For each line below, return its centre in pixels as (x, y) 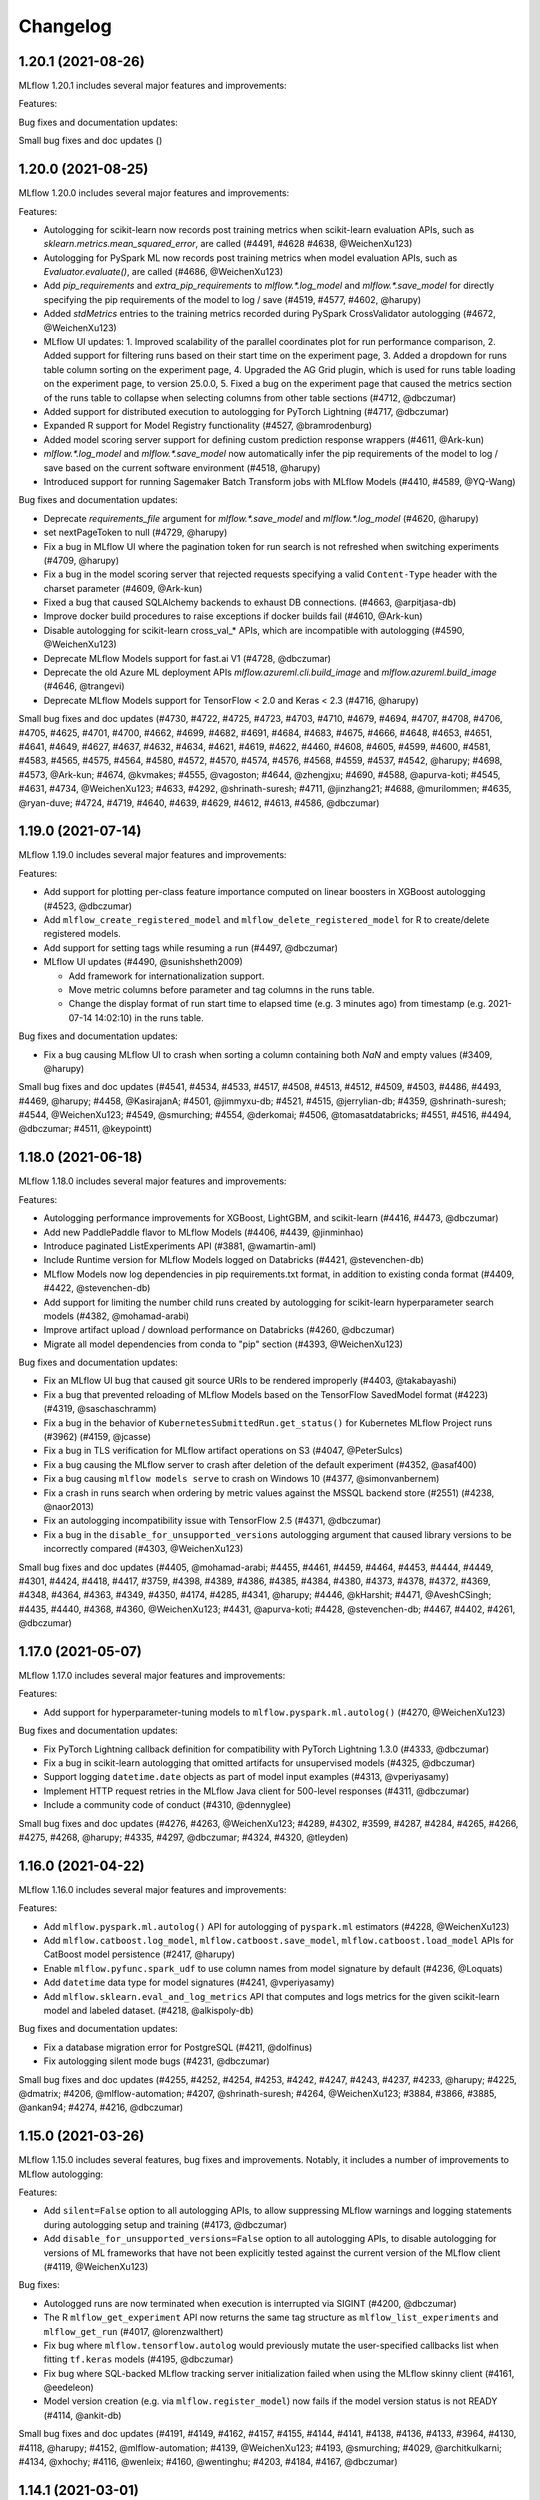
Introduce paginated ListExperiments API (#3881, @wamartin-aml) (180, 1246)
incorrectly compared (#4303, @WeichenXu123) (143, 1549)
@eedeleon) (68, 2387)
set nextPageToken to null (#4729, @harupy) (135, 532)
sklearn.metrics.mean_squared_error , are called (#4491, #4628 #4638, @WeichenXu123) (228, 244)
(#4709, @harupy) (81, 560)
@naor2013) (69, 1506)
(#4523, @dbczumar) (88, 906)
